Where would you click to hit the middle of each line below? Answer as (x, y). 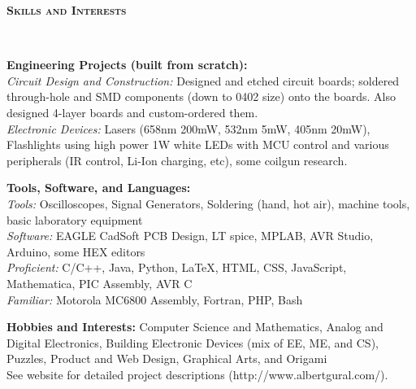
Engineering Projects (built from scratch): (127, 65)
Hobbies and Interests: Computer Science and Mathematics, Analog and (195, 327)
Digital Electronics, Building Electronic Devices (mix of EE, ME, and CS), (193, 342)
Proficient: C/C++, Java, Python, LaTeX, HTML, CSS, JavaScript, (177, 267)
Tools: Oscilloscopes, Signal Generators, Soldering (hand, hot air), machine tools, (208, 203)
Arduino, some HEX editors (76, 251)
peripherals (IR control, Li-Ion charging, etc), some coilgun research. (177, 160)
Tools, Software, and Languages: (99, 188)
